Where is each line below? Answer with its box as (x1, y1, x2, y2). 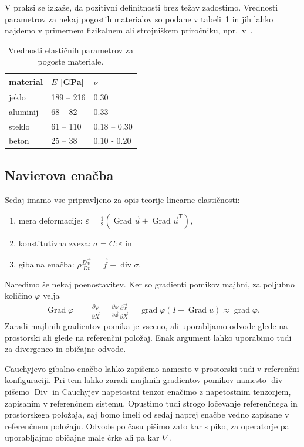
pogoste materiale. (38, 55, 104, 67)
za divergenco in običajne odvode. (5, 343, 126, 355)
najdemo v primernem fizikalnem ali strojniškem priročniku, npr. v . (5, 24, 253, 36)
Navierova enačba (5, 165, 114, 184)
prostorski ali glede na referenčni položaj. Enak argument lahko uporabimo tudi (5, 331, 292, 343)
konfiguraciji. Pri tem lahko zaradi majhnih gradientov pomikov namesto (5, 374, 266, 386)
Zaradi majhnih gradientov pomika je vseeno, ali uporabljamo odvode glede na (5, 320, 288, 332)
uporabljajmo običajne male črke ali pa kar (5, 431, 160, 443)
